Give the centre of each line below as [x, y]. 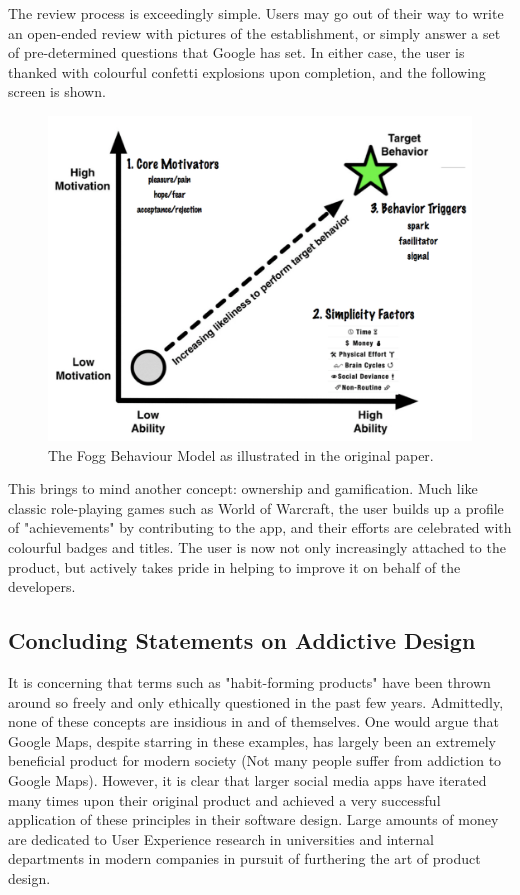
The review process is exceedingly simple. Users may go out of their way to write [256, 13]
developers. [42, 586]
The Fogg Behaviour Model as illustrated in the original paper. [241, 454]
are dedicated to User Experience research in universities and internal [221, 838]
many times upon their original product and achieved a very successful [224, 799]
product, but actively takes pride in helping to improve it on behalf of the [234, 566]
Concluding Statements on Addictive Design [242, 640]
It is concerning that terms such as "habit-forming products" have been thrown [249, 681]
